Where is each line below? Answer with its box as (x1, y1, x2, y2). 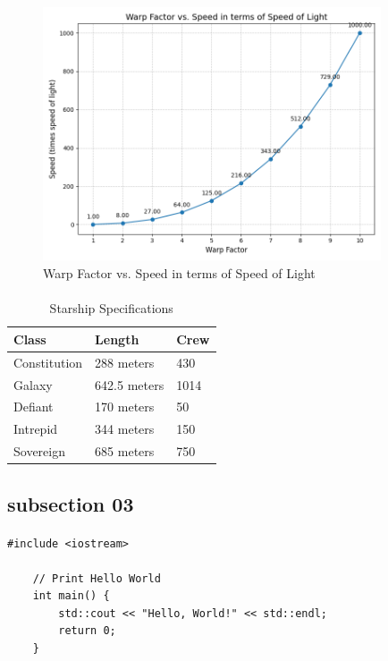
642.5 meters (95, 375, 164, 394)
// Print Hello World (32, 572, 161, 585)
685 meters (95, 442, 155, 461)
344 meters (95, 419, 155, 438)
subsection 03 (7, 489, 134, 517)
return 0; (58, 624, 116, 638)
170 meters (95, 397, 155, 416)
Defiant (13, 397, 54, 416)
